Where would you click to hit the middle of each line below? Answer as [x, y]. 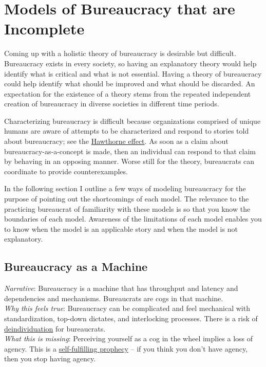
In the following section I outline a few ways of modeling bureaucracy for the [125, 188]
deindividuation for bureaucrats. [55, 328]
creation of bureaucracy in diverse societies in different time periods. [112, 104]
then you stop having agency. [50, 359]
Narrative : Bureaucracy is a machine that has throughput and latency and [121, 288]
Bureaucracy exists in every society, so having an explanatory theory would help [130, 63]
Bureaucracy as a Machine [76, 267]
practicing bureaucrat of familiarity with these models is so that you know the [127, 208]
